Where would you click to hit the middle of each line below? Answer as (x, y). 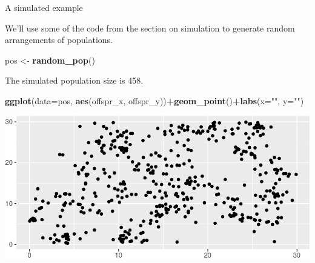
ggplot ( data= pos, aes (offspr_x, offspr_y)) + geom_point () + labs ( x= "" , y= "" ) (154, 100)
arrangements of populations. (59, 40)
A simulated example (44, 7)
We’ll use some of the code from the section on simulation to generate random (150, 28)
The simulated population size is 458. (74, 80)
